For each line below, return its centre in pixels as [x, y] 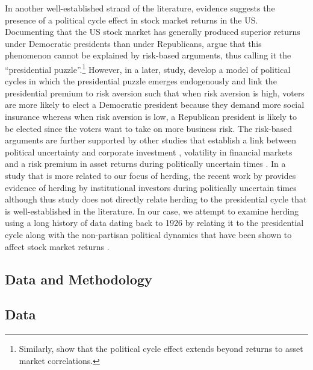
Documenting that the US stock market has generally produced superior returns [153, 32]
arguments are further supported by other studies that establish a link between [151, 140]
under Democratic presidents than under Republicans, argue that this [133, 43]
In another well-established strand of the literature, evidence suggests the [140, 8]
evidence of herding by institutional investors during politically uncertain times [151, 187]
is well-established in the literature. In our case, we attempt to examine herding [152, 211]
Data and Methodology [79, 279]
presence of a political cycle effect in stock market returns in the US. [132, 20]
